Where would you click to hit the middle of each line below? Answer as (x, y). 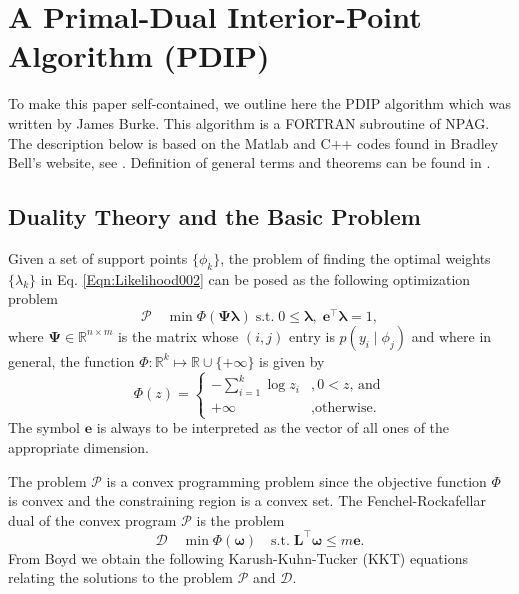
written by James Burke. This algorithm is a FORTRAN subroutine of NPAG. (249, 122)
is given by (292, 360)
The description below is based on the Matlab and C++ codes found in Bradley (253, 142)
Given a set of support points (98, 257)
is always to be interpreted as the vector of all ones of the (273, 427)
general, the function (71, 360)
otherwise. (346, 408)
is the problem (240, 519)
